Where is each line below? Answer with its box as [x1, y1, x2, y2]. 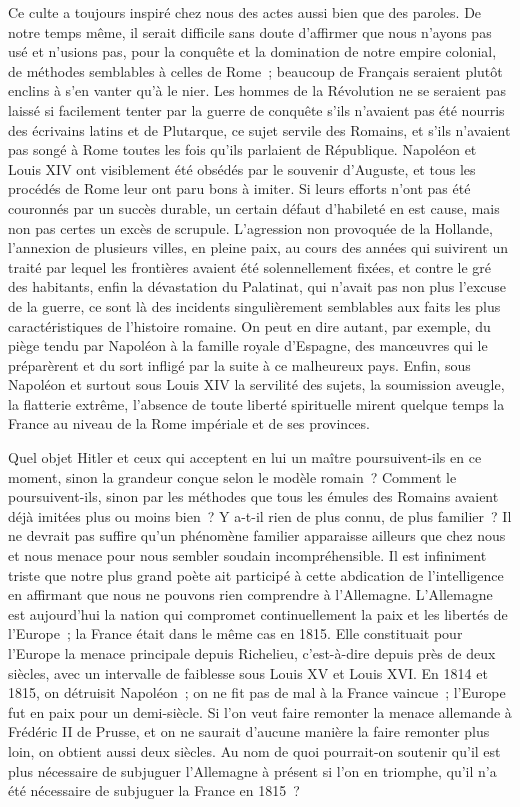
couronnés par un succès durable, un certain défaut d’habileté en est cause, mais [8, 197, 500, 218]
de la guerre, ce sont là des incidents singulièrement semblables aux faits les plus [8, 295, 501, 316]
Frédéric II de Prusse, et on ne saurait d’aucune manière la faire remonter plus [8, 721, 490, 742]
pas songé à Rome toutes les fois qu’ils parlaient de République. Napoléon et [8, 139, 477, 160]
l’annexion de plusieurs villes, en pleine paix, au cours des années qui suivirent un [8, 237, 509, 258]
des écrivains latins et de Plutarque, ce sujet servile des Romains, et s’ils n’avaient [8, 119, 511, 140]
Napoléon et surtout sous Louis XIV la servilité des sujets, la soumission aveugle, [8, 374, 505, 395]
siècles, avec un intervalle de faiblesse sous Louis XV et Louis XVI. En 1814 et [8, 662, 488, 683]
